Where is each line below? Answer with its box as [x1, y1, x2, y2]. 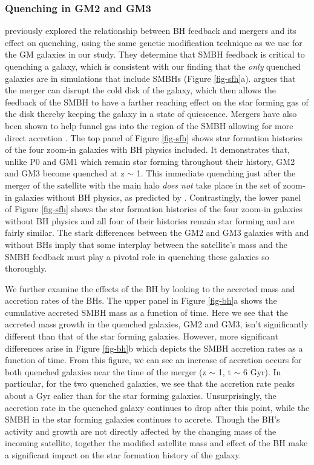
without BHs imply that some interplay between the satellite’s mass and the [5, 238, 287, 250]
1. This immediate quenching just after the [136, 167, 296, 179]
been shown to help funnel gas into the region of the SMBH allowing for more [5, 119, 293, 132]
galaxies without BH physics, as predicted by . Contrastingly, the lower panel [15, 190, 301, 203]
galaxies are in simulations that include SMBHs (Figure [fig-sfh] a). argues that [5, 72, 296, 84]
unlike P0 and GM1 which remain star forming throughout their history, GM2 [5, 155, 295, 167]
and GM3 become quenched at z [5, 167, 125, 179]
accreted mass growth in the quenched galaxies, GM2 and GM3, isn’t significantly [5, 318, 309, 330]
